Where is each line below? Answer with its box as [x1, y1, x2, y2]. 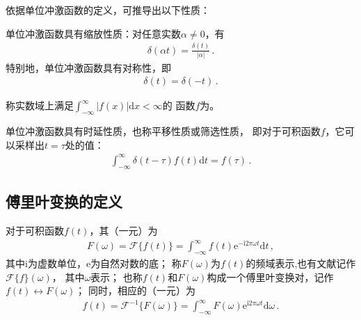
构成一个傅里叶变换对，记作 [207, 269, 334, 284]
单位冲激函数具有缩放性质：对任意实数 [6, 26, 181, 40]
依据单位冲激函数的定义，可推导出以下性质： [6, 3, 210, 17]
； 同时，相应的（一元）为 [75, 283, 196, 298]
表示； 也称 [90, 269, 143, 284]
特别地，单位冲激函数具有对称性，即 [6, 60, 171, 74]
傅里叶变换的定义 [6, 191, 122, 212]
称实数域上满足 [6, 98, 74, 113]
